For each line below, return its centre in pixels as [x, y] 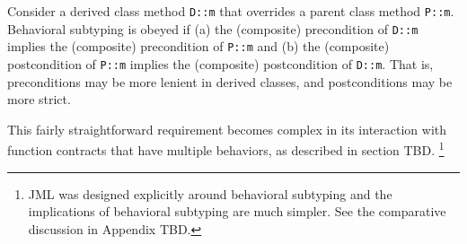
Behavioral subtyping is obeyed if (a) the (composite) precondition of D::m [213, 28]
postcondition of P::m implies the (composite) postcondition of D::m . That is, [220, 63]
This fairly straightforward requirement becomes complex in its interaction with [227, 129]
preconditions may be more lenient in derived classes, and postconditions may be [230, 81]
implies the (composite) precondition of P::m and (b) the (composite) [198, 46]
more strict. [39, 99]
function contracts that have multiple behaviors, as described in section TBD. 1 [226, 149]
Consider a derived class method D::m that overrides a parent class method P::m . [231, 11]
